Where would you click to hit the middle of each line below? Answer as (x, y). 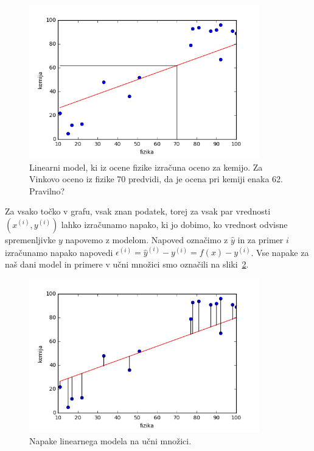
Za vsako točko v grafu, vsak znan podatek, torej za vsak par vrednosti (138, 211)
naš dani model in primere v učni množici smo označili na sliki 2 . (127, 264)
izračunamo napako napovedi (59, 252)
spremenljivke (30, 239)
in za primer (260, 239)
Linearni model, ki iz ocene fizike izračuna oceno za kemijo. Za (146, 167)
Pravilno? (47, 190)
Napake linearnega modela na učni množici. (110, 440)
